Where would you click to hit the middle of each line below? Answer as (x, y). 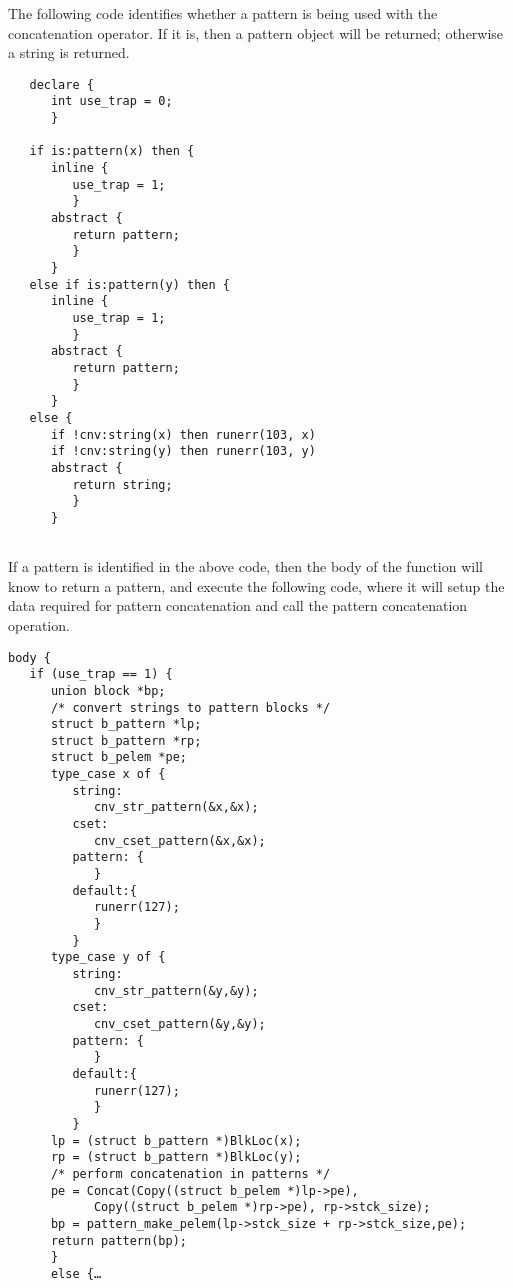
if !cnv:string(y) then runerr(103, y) (183, 451)
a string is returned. (69, 52)
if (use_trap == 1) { (101, 674)
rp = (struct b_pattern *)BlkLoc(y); (176, 1157)
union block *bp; (108, 690)
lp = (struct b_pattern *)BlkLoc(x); (176, 1140)
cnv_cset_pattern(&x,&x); (179, 840)
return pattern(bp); (118, 1240)
